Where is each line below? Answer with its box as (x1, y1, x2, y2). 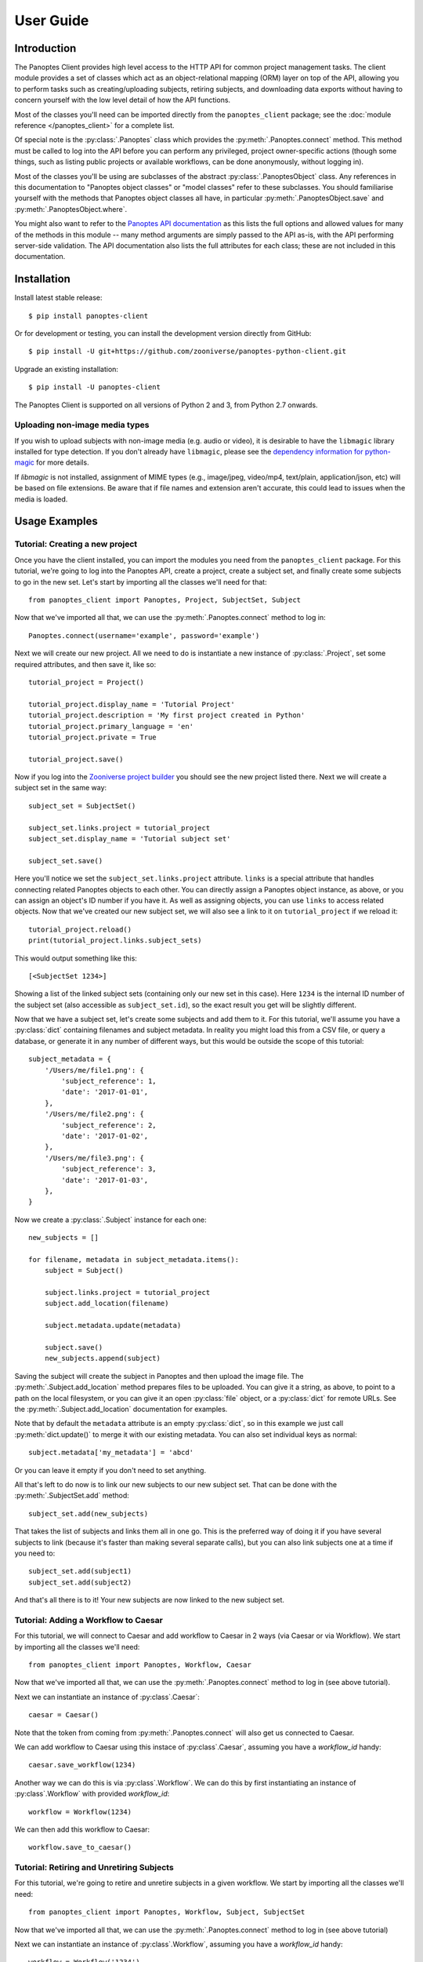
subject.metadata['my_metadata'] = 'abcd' (28, 1448, 194, 1457)
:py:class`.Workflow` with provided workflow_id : (14, 1789, 170, 1799)
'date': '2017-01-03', (61, 1176, 149, 1184)
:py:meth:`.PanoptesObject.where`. (14, 204, 128, 213)
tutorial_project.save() (28, 754, 124, 764)
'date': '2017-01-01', (61, 1088, 149, 1096)
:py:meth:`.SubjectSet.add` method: (14, 1491, 129, 1501)
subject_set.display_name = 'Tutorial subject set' (28, 834, 231, 844)
